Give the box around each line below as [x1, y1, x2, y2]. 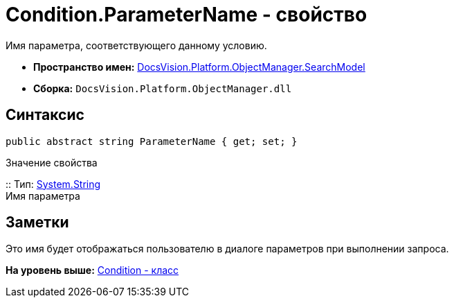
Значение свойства [6, 156, 98, 168]
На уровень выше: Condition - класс [6, 264, 179, 277]
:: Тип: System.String [6, 178, 101, 190]
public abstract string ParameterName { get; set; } [6, 135, 298, 147]
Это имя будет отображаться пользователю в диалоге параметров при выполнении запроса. [6, 243, 449, 255]
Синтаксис [6, 106, 84, 124]
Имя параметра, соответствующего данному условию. [6, 39, 267, 51]
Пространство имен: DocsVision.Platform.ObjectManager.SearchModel [33, 60, 365, 73]
